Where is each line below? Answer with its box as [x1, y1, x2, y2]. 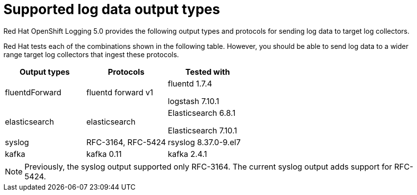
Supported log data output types [3, 1, 220, 18]
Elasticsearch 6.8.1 [168, 108, 236, 118]
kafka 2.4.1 [168, 149, 207, 159]
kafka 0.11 [86, 149, 122, 159]
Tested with [185, 66, 230, 77]
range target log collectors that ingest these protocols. [3, 50, 179, 59]
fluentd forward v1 [86, 87, 153, 97]
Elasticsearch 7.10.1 [168, 125, 237, 135]
